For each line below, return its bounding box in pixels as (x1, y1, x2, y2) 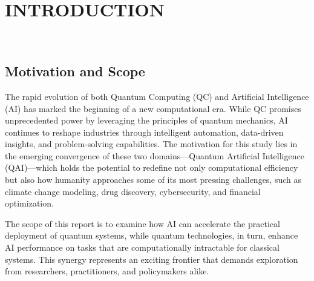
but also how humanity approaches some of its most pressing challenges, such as (5, 173, 302, 186)
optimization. (5, 197, 54, 210)
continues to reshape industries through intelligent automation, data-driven (5, 125, 284, 138)
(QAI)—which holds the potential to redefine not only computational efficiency (5, 161, 298, 174)
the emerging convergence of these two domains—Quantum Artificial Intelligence (5, 149, 304, 162)
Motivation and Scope (5, 62, 145, 81)
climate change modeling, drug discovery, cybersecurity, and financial (5, 185, 261, 197)
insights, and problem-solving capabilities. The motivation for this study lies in (5, 137, 298, 150)
